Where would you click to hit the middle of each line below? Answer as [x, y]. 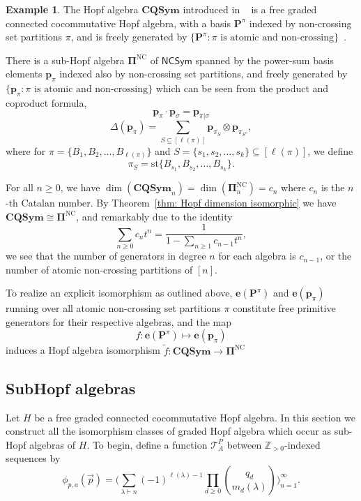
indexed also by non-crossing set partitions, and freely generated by [203, 74]
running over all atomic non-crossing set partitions [113, 308]
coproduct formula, [46, 102]
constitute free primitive [284, 308]
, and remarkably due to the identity [154, 216]
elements [24, 74]
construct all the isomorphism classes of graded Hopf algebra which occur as [168, 431]
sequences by [33, 458]
